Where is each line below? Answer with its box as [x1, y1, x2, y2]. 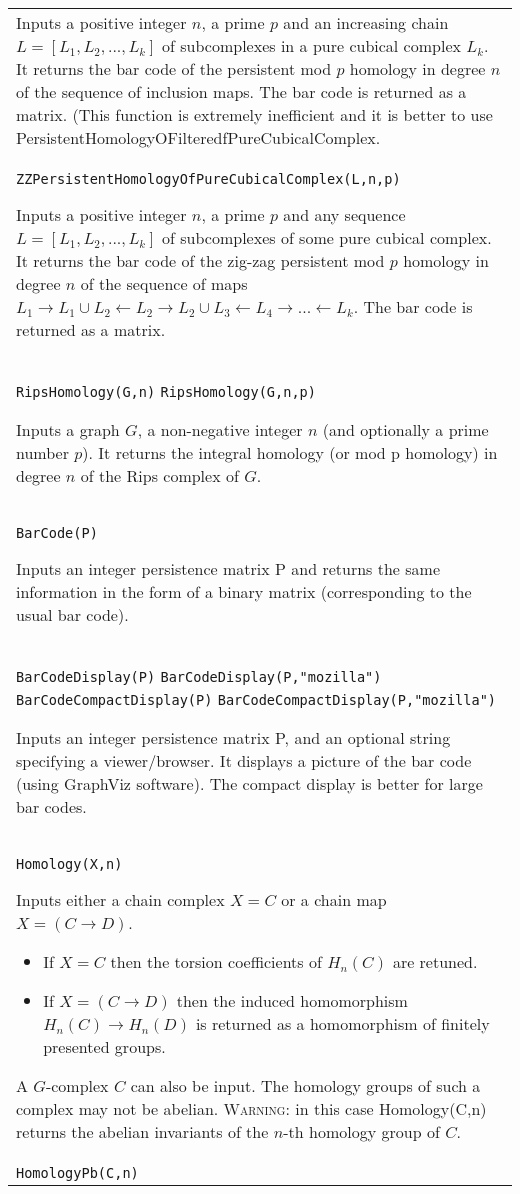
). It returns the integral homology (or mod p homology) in [82, 441, 498, 464]
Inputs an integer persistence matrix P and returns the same [16, 557, 440, 580]
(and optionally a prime [322, 418, 489, 441]
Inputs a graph [16, 418, 120, 441]
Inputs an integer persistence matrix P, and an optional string [16, 726, 451, 749]
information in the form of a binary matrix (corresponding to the [16, 580, 472, 603]
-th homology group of [283, 1120, 440, 1143]
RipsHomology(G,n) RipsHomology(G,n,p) [16, 384, 316, 400]
